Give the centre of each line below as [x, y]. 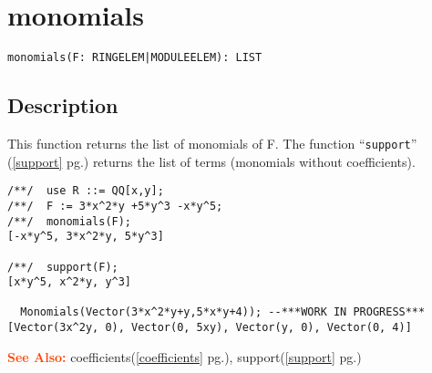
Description [63, 105]
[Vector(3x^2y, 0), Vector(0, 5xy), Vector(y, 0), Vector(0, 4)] [210, 328]
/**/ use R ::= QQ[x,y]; [86, 191]
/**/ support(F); [63, 267]
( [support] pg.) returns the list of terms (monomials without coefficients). [211, 161]
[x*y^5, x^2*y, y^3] [70, 282]
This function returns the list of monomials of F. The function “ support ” [212, 143]
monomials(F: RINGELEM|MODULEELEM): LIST [135, 58]
